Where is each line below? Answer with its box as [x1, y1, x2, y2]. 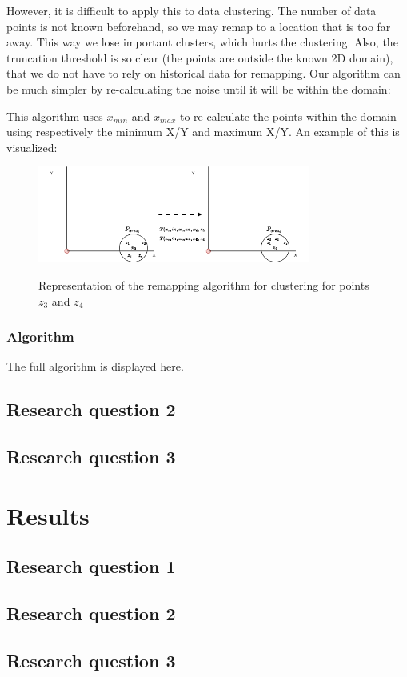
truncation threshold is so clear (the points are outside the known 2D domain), [6, 49, 393, 66]
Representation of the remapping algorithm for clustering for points [38, 277, 369, 294]
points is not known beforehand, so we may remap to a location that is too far [6, 18, 391, 34]
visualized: [6, 138, 58, 155]
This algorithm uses [6, 107, 103, 124]
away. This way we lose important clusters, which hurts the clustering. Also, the [6, 34, 398, 50]
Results [6, 499, 90, 531]
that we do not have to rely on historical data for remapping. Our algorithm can [6, 65, 401, 82]
